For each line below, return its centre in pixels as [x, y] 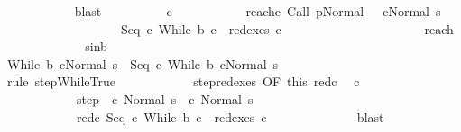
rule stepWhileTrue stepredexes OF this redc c [183, 81]
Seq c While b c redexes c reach [287, 28]
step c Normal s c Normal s [165, 98]
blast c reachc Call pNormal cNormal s [258, 11]
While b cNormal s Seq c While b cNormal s [143, 63]
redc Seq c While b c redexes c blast [230, 116]
